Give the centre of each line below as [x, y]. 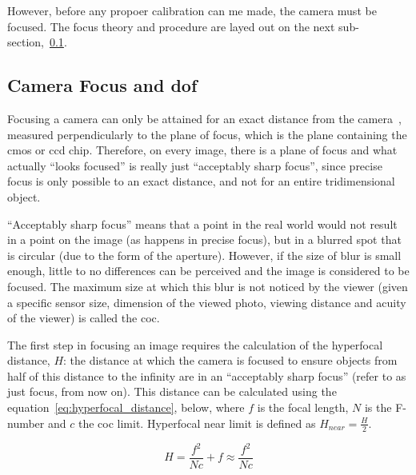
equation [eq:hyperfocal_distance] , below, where [126, 407]
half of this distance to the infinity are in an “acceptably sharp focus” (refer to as [207, 375]
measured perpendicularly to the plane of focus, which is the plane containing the [207, 134]
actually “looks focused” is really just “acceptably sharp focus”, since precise [195, 165]
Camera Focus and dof [102, 85]
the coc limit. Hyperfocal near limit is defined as [197, 423]
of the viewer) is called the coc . [84, 318]
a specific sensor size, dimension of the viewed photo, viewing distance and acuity [207, 302]
